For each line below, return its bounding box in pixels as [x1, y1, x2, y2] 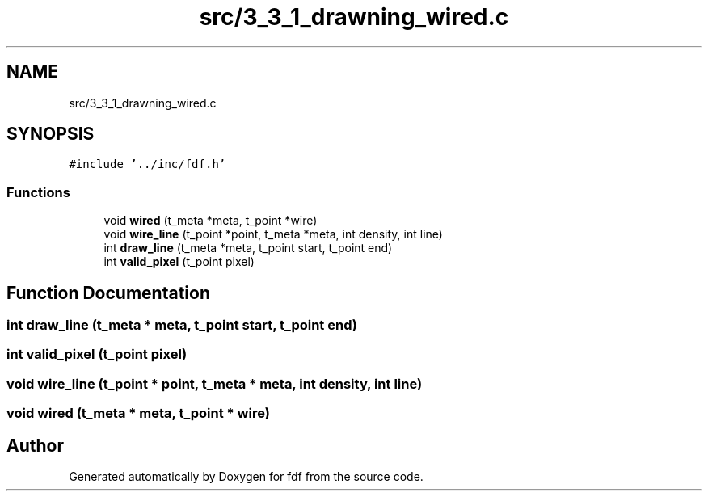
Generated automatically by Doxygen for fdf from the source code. [69, 470, 424, 483]
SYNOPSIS [6, 124, 95, 145]
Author [6, 435, 64, 456]
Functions [6, 183, 70, 200]
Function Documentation [6, 282, 210, 303]
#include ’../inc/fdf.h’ [69, 158, 226, 171]
